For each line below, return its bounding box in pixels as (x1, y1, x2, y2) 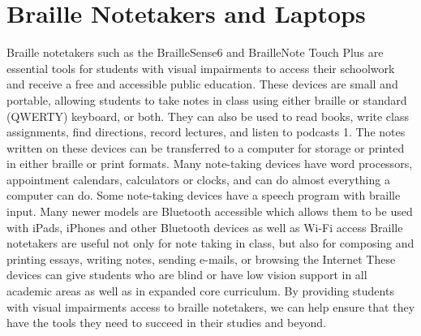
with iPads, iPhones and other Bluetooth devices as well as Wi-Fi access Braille (6, 218, 403, 235)
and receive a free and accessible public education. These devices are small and (6, 75, 398, 93)
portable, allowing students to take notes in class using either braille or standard (6, 91, 407, 108)
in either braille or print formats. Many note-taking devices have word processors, (6, 155, 413, 172)
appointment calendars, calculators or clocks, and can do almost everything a (6, 170, 390, 187)
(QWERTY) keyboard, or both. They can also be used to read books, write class (6, 107, 409, 124)
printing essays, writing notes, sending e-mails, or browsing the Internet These (6, 250, 396, 267)
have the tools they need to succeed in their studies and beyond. (6, 314, 326, 331)
